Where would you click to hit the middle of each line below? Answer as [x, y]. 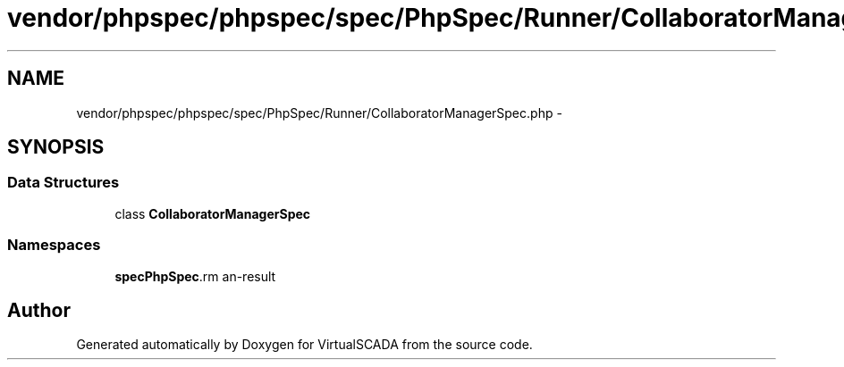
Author [39, 310]
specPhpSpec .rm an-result [195, 276]
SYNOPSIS [56, 147]
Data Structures [63, 183]
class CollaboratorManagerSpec [213, 213]
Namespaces [54, 245]
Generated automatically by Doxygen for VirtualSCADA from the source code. [304, 345]
